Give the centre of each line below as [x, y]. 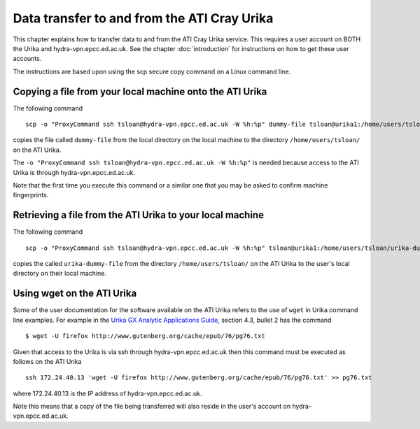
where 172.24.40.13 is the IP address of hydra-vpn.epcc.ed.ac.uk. [107, 393]
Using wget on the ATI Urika [75, 294]
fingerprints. [31, 195]
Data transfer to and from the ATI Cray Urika [143, 18]
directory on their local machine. [59, 274]
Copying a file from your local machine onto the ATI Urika [140, 91]
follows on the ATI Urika [47, 361]
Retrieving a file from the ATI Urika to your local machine [138, 215]
